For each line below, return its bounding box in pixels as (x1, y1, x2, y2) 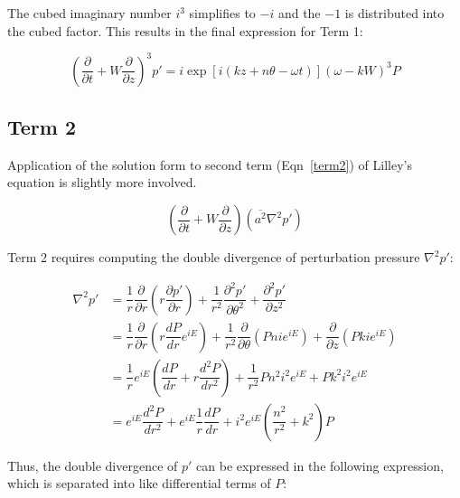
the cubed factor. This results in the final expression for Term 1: (7, 21, 363, 40)
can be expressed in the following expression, (196, 456, 444, 475)
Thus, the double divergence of (7, 456, 178, 475)
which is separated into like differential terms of (7, 474, 271, 493)
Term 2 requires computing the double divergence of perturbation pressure (7, 248, 420, 267)
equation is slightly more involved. (7, 173, 197, 192)
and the (277, 4, 321, 22)
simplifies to (189, 4, 256, 22)
